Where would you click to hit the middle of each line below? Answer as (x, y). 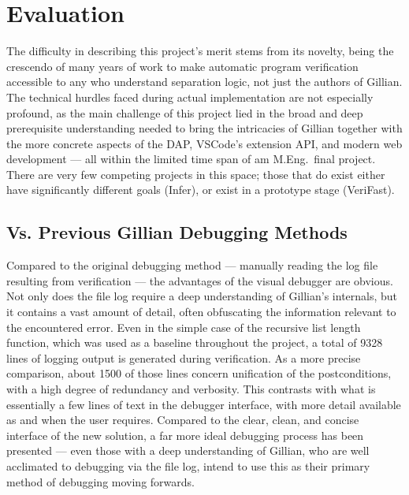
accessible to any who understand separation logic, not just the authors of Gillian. (204, 82)
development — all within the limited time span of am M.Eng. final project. (191, 159)
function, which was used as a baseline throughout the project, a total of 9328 (195, 342)
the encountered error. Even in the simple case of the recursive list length (184, 327)
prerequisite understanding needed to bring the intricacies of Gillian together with (204, 128)
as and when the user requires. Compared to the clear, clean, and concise (183, 420)
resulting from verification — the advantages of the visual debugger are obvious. (200, 280)
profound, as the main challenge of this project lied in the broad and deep (185, 112)
